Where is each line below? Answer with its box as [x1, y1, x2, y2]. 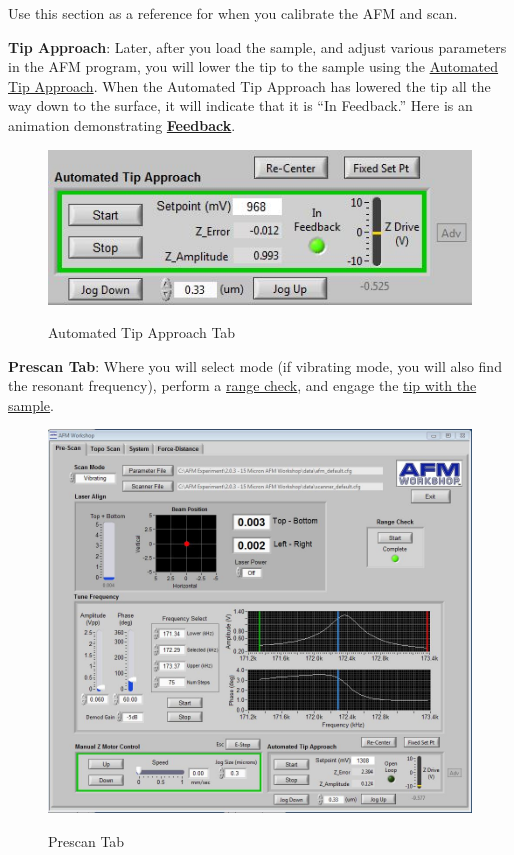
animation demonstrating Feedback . [8, 114, 236, 135]
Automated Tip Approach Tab [48, 322, 236, 343]
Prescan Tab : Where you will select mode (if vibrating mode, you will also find [8, 355, 502, 376]
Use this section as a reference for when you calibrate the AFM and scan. [8, 3, 458, 23]
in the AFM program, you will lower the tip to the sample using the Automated [8, 56, 499, 77]
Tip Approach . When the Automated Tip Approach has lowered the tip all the [8, 75, 491, 96]
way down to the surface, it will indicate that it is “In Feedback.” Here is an [8, 95, 473, 116]
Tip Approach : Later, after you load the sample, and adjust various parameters [8, 36, 507, 57]
